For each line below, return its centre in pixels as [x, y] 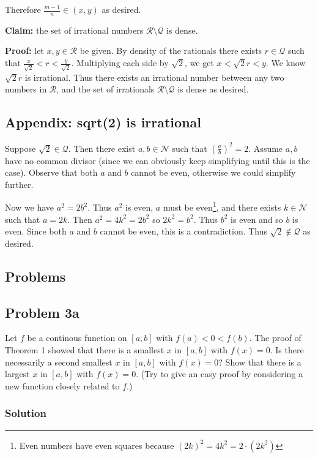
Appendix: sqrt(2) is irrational [103, 122]
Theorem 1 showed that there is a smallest [85, 350]
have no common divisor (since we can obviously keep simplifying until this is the [157, 160]
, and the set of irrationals [105, 89]
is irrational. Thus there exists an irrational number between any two [154, 77]
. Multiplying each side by [120, 63]
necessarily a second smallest [59, 362]
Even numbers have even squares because [97, 445]
